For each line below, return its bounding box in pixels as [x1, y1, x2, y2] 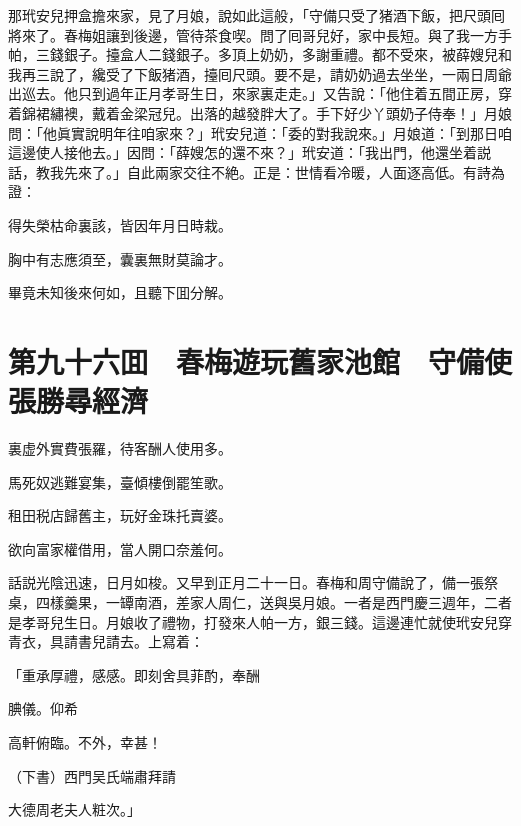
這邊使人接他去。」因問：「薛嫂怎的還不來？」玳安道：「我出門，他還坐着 [8, 142, 477, 163]
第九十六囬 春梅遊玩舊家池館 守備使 [8, 340, 513, 381]
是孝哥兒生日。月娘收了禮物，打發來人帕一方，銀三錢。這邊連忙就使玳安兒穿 [8, 611, 512, 632]
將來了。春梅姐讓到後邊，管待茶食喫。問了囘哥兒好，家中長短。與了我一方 [8, 24, 498, 45]
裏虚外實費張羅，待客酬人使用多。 [8, 438, 232, 459]
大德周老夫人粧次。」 [8, 799, 141, 820]
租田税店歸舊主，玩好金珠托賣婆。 [8, 505, 232, 526]
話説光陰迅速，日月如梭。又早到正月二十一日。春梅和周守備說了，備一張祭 [8, 572, 498, 593]
